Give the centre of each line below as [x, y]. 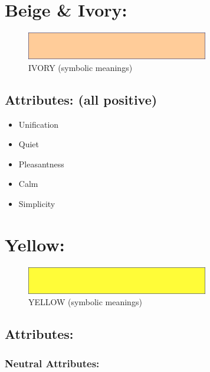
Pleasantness [41, 164]
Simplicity [37, 203]
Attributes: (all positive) [81, 99]
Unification [39, 124]
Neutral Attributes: [52, 363]
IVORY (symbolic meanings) [81, 67]
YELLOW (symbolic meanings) [85, 302]
